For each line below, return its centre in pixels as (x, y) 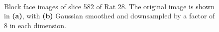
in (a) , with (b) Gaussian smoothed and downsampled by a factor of (109, 16)
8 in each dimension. (35, 25)
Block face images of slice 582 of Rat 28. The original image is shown (109, 6)
